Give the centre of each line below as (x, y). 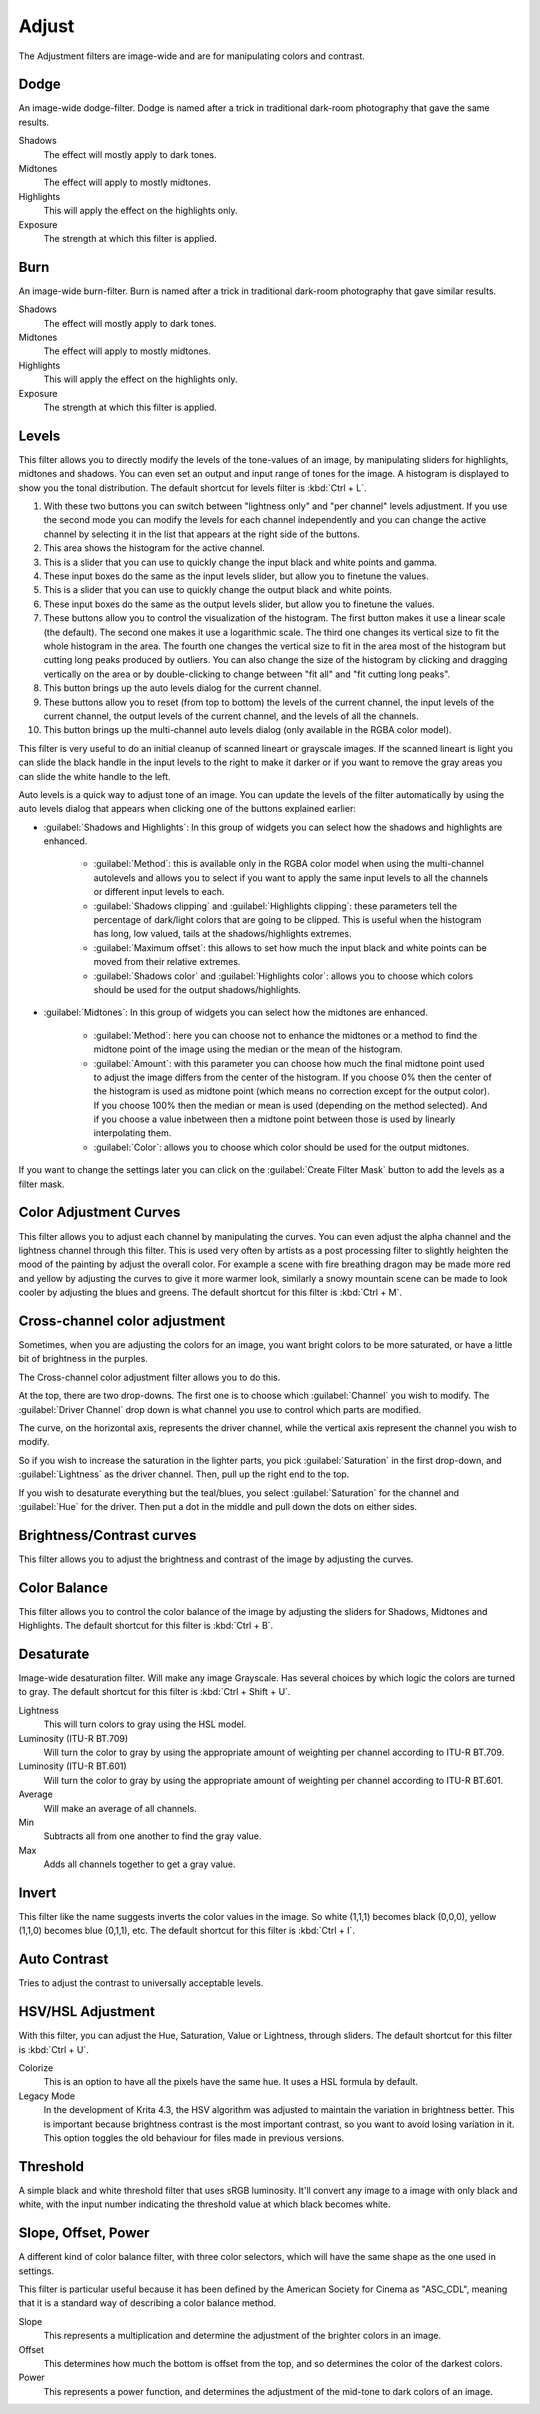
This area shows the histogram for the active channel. (154, 548)
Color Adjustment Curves (99, 1212)
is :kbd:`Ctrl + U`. (53, 2049)
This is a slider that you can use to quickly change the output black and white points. (217, 590)
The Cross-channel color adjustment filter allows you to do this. (149, 1377)
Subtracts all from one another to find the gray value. (152, 1836)
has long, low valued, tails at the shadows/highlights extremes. (222, 934)
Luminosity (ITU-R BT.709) (73, 1738)
